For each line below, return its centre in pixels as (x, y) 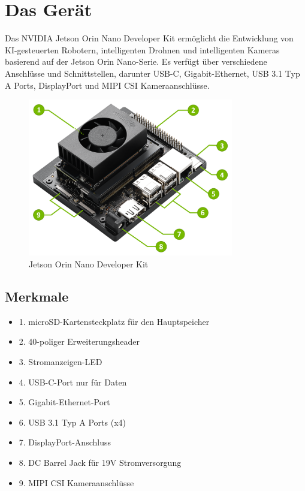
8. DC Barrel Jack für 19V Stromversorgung (100, 462)
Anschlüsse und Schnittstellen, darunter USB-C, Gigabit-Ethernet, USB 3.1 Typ (152, 73)
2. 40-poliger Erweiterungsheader (79, 341)
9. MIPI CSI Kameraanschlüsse (76, 482)
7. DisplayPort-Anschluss (65, 442)
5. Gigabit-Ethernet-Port (64, 402)
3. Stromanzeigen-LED (61, 362)
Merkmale (37, 296)
